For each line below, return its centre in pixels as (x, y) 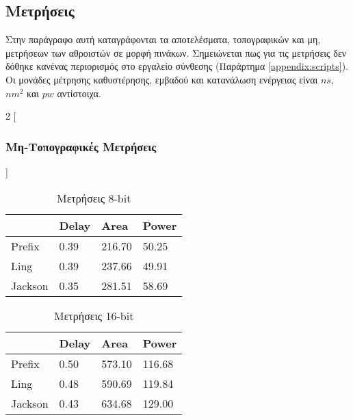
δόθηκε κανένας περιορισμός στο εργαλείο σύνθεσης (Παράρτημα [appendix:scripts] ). (177, 66)
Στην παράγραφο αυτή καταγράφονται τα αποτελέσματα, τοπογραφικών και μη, (163, 39)
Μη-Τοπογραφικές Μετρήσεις (81, 146)
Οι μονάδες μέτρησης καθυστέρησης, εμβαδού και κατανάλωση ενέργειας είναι (162, 79)
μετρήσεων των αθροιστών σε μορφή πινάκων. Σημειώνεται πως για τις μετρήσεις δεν (176, 52)
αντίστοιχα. (79, 93)
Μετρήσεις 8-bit (94, 198)
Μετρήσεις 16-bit (94, 315)
